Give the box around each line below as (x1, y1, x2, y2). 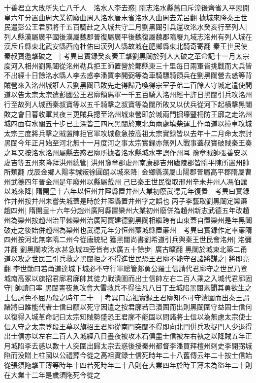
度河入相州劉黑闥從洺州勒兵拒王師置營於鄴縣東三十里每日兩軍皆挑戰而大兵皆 (4, 60, 252, 70)
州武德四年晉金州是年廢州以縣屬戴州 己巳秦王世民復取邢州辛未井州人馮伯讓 (4, 176, 248, 186)
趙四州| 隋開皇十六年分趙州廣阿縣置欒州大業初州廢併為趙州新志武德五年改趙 (4, 205, 250, 215)
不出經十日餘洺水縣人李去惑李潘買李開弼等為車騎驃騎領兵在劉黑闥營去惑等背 (4, 70, 252, 80)
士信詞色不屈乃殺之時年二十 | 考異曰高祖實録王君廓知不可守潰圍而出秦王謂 (4, 292, 250, 302)
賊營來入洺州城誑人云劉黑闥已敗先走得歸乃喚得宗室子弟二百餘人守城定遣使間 (4, 79, 252, 90)
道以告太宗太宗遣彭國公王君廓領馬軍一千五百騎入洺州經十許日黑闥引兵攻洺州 (4, 89, 252, 100)
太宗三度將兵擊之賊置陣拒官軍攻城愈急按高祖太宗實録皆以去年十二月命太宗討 (4, 128, 252, 138)
